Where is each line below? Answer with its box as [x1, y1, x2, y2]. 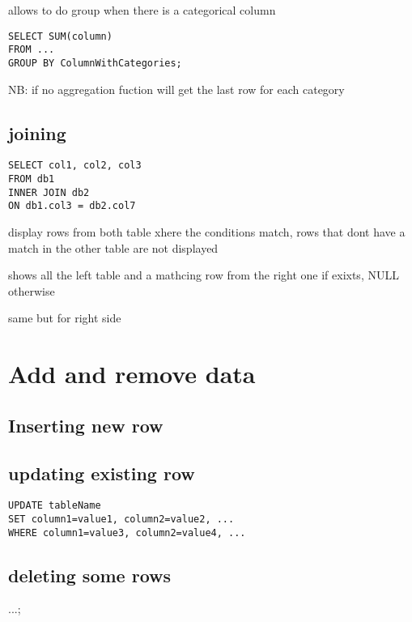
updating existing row [8, 460, 195, 485]
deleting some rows [8, 562, 172, 587]
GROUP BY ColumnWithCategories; [8, 57, 182, 69]
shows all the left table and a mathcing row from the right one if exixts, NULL [8, 266, 399, 283]
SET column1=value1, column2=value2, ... [8, 513, 235, 525]
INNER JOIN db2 [8, 186, 90, 198]
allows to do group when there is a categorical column [8, 2, 276, 18]
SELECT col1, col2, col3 [8, 160, 142, 172]
